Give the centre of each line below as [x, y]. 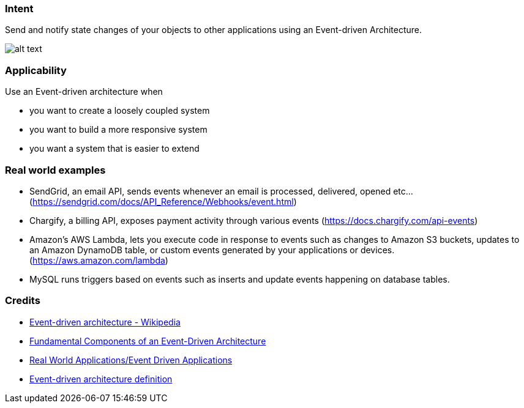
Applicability [36, 70]
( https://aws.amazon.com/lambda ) [99, 260]
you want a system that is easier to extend [114, 149]
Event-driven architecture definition [101, 379]
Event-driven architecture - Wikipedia [105, 322]
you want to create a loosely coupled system [120, 111]
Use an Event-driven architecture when [84, 92]
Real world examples [55, 170]
